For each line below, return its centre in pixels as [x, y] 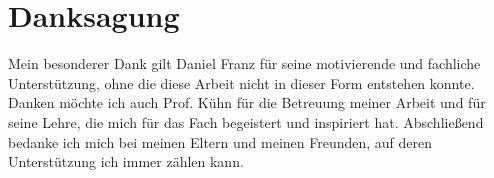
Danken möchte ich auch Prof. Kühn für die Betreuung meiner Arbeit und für [247, 102]
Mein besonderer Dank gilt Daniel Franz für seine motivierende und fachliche [244, 63]
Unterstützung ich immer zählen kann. [126, 161]
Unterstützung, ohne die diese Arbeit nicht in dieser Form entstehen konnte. [241, 82]
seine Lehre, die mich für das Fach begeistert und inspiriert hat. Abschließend [246, 121]
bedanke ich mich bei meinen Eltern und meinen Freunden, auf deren [220, 141]
